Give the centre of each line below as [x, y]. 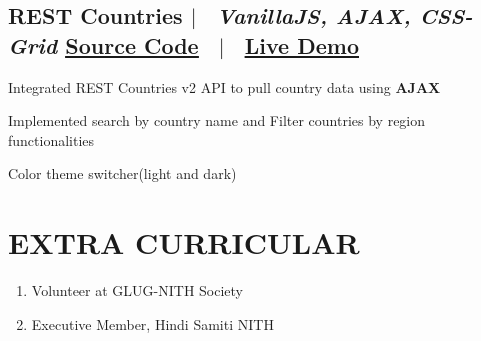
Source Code [132, 44]
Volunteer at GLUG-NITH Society [137, 290]
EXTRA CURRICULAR [184, 242]
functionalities [51, 139]
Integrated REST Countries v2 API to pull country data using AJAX [224, 86]
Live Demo [301, 44]
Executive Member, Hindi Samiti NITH [152, 323]
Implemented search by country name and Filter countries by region [217, 120]
